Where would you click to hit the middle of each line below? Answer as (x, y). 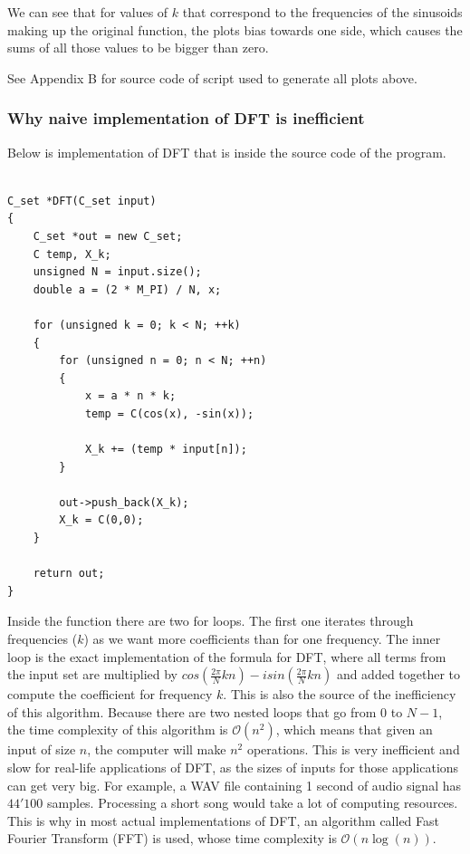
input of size (42, 749)
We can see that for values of (88, 12)
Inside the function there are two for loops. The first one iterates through (211, 621)
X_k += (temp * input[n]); (166, 450)
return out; (69, 574)
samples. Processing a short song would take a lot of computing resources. (253, 803)
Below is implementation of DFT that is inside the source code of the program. (227, 152)
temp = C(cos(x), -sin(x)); (169, 413)
